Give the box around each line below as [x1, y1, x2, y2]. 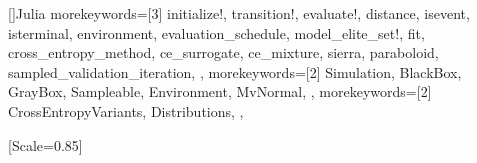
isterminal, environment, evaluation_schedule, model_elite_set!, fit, [8, 22, 425, 43]
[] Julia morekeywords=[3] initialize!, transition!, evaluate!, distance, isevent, [8, 3, 470, 23]
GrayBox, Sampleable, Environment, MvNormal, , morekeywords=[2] [8, 81, 432, 102]
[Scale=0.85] [8, 134, 83, 155]
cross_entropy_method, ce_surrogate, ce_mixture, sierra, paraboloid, [8, 42, 439, 63]
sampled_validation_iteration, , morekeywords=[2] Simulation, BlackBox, [8, 61, 462, 82]
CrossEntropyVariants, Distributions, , [8, 100, 244, 121]
